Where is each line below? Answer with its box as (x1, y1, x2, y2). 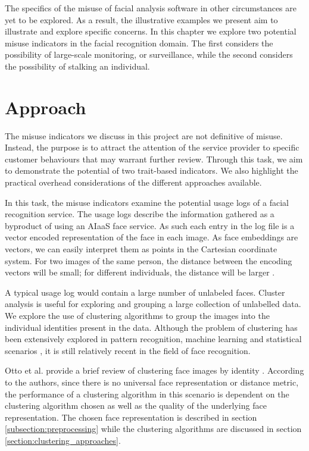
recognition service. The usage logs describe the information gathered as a (5, 208, 274, 220)
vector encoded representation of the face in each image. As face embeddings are (5, 231, 298, 243)
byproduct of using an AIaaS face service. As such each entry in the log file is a (5, 219, 295, 231)
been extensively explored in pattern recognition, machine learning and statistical (5, 333, 302, 345)
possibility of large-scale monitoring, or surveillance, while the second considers (5, 48, 293, 61)
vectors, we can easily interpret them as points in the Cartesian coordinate (5, 243, 277, 255)
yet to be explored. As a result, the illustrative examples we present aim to (5, 13, 278, 26)
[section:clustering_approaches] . (5, 434, 121, 446)
